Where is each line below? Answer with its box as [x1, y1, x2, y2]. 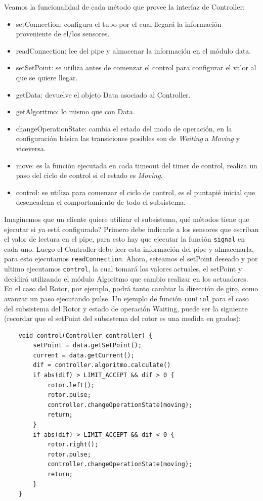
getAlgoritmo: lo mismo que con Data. [16, 106, 135, 117]
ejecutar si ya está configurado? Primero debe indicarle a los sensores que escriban [4, 223, 259, 234]
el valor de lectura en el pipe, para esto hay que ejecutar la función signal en [4, 234, 245, 244]
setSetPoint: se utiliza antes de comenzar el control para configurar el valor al [16, 62, 256, 73]
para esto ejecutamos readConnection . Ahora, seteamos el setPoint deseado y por [4, 253, 258, 264]
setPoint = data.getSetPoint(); [33, 342, 142, 349]
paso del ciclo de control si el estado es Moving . [16, 170, 163, 180]
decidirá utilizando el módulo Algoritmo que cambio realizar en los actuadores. [4, 273, 248, 284]
